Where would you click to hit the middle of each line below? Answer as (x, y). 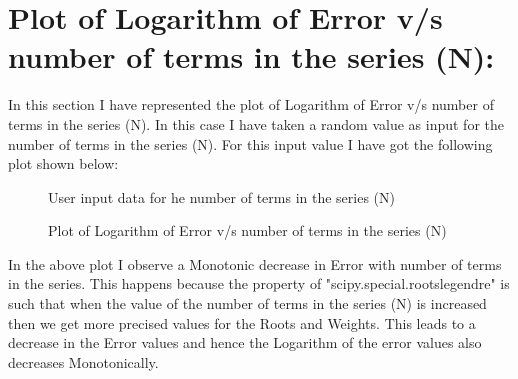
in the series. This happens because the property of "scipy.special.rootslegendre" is (259, 283)
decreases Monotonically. (83, 361)
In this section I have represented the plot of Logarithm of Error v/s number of (251, 104)
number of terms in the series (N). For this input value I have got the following (250, 143)
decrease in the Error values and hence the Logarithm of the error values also (245, 342)
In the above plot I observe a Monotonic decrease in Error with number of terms (255, 263)
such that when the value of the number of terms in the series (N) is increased (247, 303)
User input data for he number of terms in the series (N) (221, 196)
